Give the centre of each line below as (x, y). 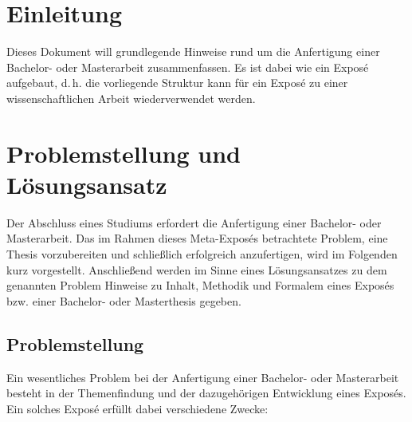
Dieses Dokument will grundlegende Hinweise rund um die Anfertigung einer (193, 51)
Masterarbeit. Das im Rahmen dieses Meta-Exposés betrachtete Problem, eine (197, 238)
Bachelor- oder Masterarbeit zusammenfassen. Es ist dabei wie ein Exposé (188, 67)
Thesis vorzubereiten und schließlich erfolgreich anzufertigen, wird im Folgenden (202, 254)
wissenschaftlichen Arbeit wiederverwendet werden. (131, 98)
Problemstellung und (124, 153)
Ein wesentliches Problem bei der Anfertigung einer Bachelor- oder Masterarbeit (203, 377)
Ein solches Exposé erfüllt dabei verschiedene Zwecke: (137, 408)
